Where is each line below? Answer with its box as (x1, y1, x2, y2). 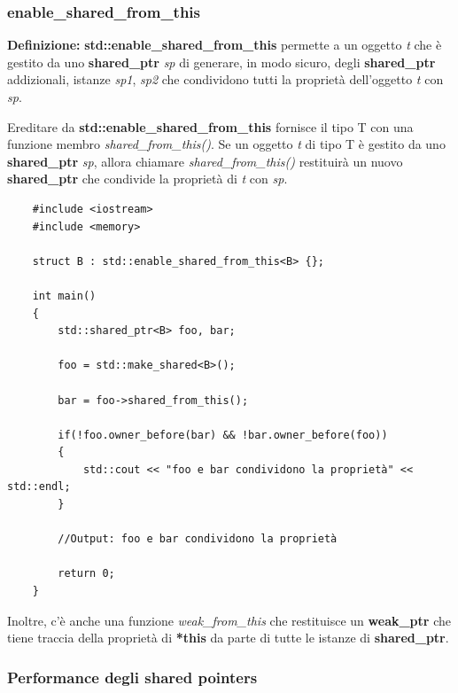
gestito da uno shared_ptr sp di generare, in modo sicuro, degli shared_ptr (7, 52, 436, 71)
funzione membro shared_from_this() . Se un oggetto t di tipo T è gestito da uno (7, 135, 446, 153)
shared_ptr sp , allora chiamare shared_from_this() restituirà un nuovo (7, 152, 403, 170)
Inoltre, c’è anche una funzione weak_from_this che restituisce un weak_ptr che (7, 611, 451, 629)
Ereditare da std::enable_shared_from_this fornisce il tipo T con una (7, 117, 414, 136)
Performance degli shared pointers (7, 666, 258, 688)
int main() (32, 289, 97, 302)
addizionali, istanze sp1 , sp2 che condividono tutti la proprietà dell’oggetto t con (7, 70, 444, 89)
